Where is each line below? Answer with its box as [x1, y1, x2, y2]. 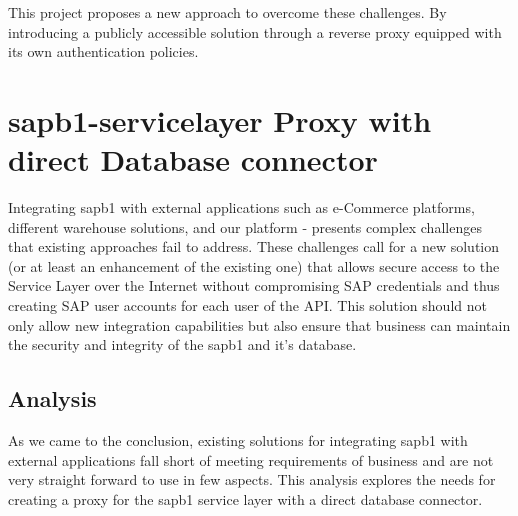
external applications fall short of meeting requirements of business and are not [8, 449, 494, 470]
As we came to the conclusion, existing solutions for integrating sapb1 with [8, 430, 468, 451]
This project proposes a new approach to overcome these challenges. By [8, 2, 447, 22]
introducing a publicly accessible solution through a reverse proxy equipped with [8, 21, 502, 42]
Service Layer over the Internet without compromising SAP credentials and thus [8, 275, 500, 296]
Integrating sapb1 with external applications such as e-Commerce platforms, [8, 197, 475, 218]
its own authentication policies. [8, 41, 199, 62]
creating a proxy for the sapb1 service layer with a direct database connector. [8, 488, 483, 509]
